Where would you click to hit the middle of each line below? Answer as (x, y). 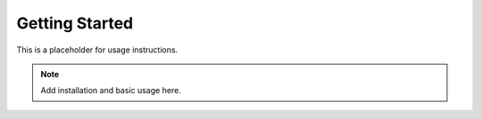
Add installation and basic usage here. (111, 91)
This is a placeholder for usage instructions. (97, 50)
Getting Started (75, 23)
